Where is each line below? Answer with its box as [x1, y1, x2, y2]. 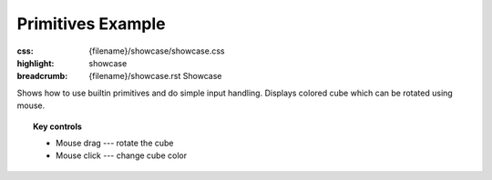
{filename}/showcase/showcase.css [88, 45, 225, 56]
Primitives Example [16, 14, 166, 34]
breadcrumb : [16, 71, 68, 82]
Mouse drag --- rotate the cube [56, 137, 174, 148]
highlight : [16, 57, 55, 68]
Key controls [33, 121, 82, 132]
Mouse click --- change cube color [56, 150, 187, 161]
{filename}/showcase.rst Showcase [88, 71, 222, 82]
